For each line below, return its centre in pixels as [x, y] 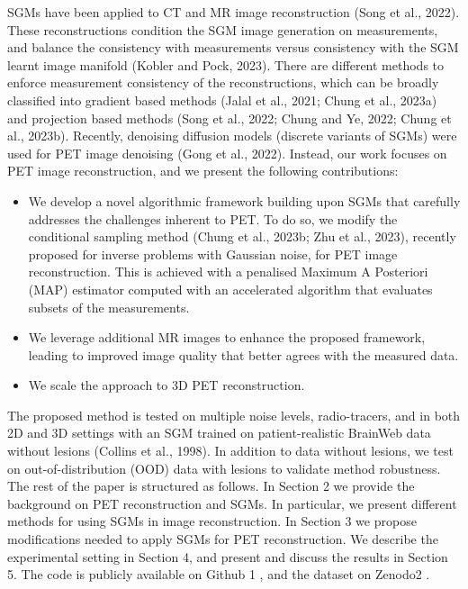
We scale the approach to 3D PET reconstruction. [166, 385]
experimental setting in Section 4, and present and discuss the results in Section [228, 556]
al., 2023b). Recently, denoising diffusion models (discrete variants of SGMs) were [232, 136]
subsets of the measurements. [109, 307]
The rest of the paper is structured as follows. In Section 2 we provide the [211, 486]
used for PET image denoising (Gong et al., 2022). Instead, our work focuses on [227, 153]
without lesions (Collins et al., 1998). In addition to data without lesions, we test [230, 451]
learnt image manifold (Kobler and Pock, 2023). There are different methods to [226, 64]
